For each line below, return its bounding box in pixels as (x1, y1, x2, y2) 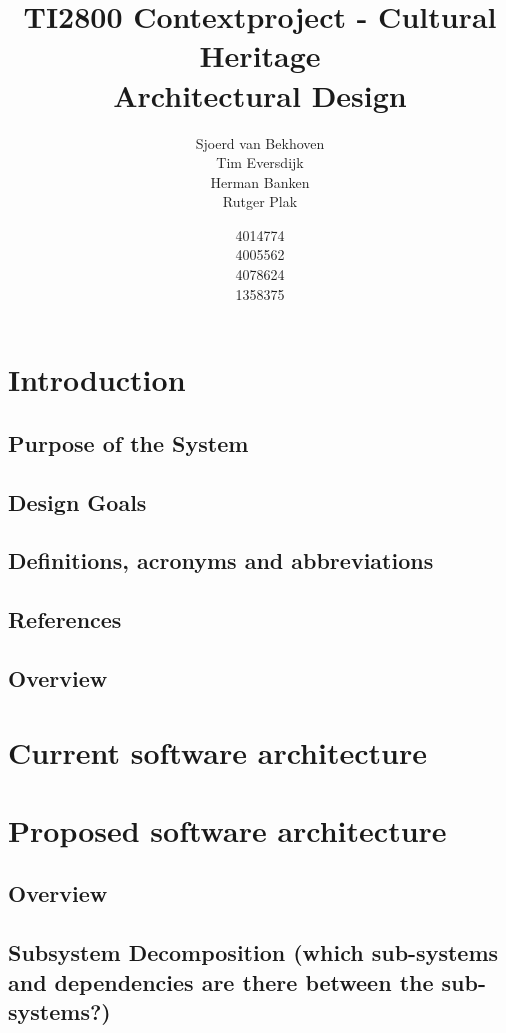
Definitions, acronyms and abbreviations (8, 545, 434, 576)
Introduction (8, 359, 186, 400)
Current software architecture (8, 731, 427, 772)
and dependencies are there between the (8, 966, 434, 997)
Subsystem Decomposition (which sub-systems (8, 937, 499, 968)
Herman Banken (210, 171, 310, 192)
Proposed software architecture (8, 809, 447, 850)
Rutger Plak (222, 191, 298, 212)
